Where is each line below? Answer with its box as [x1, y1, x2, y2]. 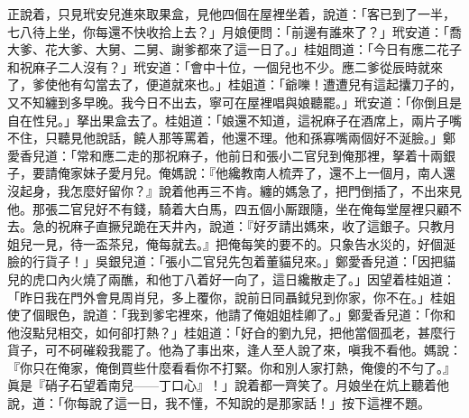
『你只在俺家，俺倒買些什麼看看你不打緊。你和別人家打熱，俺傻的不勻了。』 [7, 358, 455, 376]
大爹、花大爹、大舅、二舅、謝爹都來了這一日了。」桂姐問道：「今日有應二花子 [7, 40, 462, 59]
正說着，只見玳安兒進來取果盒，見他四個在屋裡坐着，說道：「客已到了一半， [7, 5, 455, 23]
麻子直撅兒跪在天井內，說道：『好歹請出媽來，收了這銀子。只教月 [69, 217, 455, 236]
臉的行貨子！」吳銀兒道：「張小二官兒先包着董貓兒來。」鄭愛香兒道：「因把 [7, 252, 443, 271]
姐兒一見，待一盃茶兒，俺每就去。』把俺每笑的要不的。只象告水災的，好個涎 [7, 234, 455, 253]
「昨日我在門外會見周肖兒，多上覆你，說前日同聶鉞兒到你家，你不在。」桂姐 [7, 287, 455, 306]
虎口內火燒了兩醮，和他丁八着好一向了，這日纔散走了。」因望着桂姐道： [32, 269, 455, 288]
